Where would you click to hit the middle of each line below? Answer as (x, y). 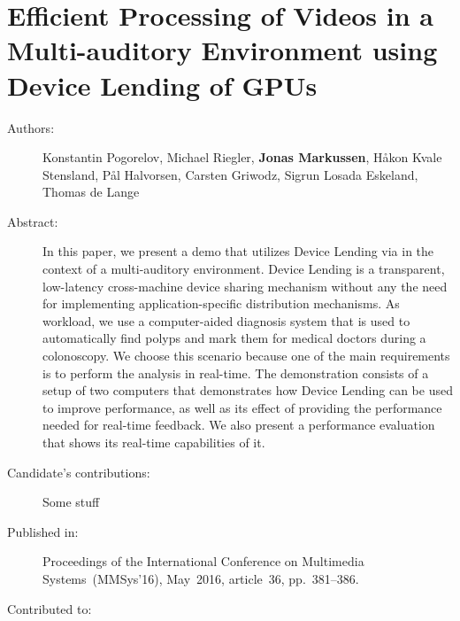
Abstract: (33, 221)
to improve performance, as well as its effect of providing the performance (242, 407)
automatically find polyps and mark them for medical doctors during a (234, 338)
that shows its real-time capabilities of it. (154, 442)
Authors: (31, 127)
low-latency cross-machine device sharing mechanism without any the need (245, 286)
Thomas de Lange (91, 192)
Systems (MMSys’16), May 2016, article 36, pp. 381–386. (201, 578)
